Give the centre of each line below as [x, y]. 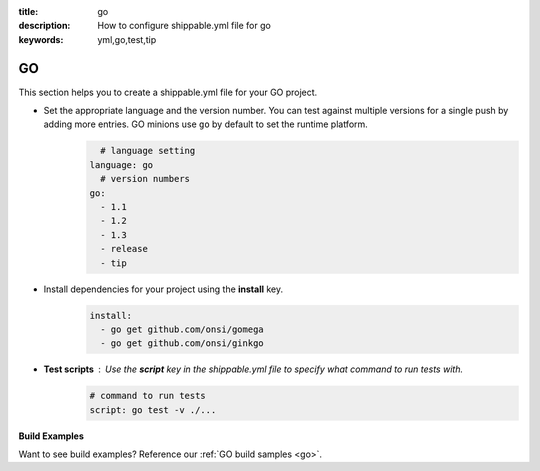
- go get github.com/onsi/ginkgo [182, 343]
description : [44, 26]
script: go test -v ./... [153, 409]
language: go [121, 164]
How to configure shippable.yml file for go [184, 26]
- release [124, 249]
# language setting [148, 151]
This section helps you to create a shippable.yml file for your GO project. [168, 92]
